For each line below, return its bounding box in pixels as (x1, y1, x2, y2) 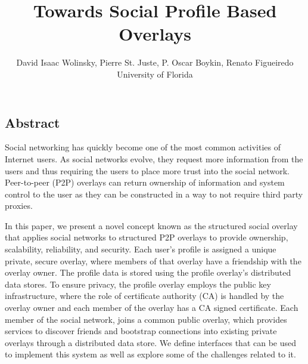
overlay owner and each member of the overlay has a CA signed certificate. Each (5, 301, 298, 314)
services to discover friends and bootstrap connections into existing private (5, 325, 277, 337)
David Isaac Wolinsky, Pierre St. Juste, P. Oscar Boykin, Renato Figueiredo (16, 56, 294, 69)
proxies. (5, 199, 33, 212)
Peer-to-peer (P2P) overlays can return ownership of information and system (5, 176, 285, 189)
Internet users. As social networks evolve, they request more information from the (5, 152, 303, 165)
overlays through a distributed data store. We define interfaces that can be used (5, 336, 297, 348)
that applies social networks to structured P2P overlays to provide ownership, (5, 231, 288, 243)
